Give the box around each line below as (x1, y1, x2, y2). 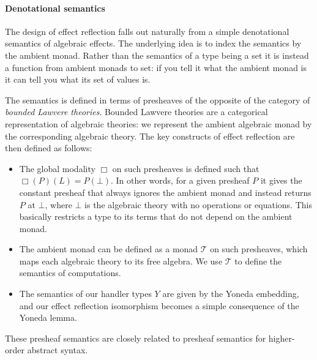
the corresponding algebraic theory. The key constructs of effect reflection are (5, 129, 295, 142)
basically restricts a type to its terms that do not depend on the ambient (19, 210, 293, 223)
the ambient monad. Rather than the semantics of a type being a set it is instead (5, 48, 309, 61)
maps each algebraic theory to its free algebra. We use (19, 254, 223, 267)
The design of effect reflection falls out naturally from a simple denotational (5, 24, 289, 37)
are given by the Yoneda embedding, (162, 287, 299, 300)
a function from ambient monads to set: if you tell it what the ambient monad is (5, 61, 307, 73)
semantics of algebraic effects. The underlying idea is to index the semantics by (5, 37, 302, 50)
